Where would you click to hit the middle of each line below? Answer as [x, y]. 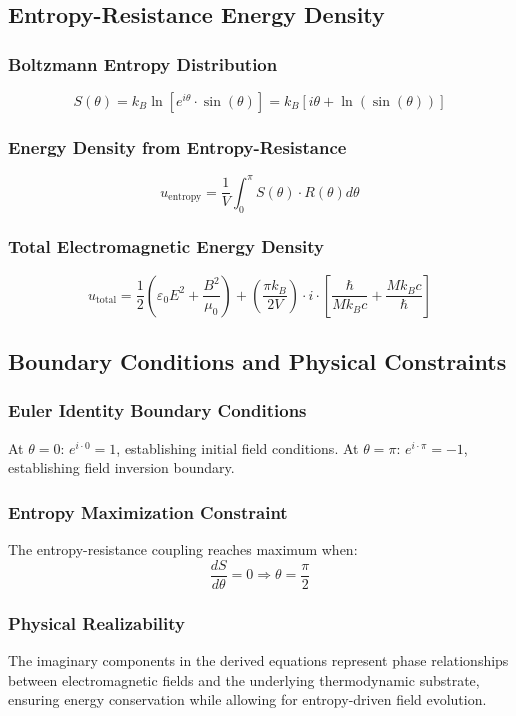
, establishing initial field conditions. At [237, 447]
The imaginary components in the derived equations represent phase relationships [258, 660]
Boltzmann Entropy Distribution [143, 63]
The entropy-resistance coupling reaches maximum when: [183, 549]
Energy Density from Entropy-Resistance [177, 146]
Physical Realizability [97, 622]
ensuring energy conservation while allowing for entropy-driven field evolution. [247, 699]
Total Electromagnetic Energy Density [166, 246]
